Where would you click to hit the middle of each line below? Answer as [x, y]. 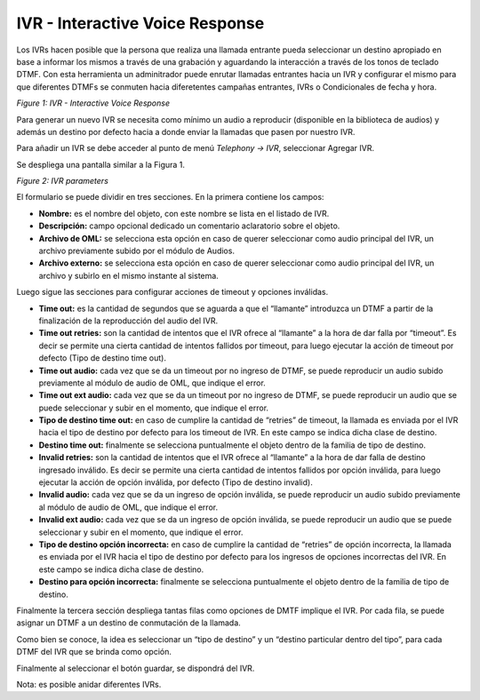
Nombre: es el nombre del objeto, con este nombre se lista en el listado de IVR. [184, 213]
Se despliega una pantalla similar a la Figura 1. [101, 164]
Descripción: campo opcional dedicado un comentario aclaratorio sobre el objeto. [189, 226]
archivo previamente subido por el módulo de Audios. [137, 251]
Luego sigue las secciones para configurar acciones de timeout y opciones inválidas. [172, 292]
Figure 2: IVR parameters [62, 181]
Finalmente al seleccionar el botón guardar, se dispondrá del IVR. [136, 668]
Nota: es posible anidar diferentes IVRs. [89, 684]
